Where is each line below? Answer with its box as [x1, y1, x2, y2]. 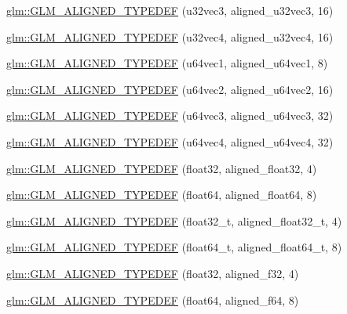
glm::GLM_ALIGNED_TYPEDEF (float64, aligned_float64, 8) [6, 186, 317, 203]
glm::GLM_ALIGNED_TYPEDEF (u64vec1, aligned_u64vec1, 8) [6, 55, 328, 71]
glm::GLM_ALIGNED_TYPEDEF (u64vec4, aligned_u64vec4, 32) [6, 133, 334, 150]
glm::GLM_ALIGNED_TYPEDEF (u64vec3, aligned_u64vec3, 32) [6, 107, 334, 124]
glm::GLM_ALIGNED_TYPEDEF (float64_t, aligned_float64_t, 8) [6, 239, 342, 255]
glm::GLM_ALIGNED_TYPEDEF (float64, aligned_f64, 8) [6, 291, 299, 308]
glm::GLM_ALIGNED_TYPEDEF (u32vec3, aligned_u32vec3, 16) [6, 2, 334, 18]
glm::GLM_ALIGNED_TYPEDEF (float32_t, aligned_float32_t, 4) [6, 212, 342, 229]
